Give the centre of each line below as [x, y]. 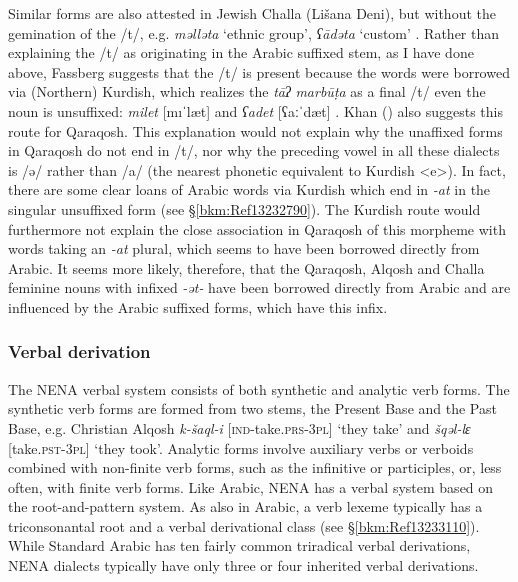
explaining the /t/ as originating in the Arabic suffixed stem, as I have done [241, 52]
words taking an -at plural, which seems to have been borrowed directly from [244, 248]
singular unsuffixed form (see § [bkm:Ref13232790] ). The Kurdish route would [244, 208]
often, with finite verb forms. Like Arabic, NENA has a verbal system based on [251, 486]
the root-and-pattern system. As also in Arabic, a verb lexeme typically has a [245, 506]
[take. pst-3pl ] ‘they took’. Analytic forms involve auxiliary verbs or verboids [241, 447]
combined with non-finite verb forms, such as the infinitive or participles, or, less [255, 467]
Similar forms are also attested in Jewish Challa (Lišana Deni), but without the [252, 13]
